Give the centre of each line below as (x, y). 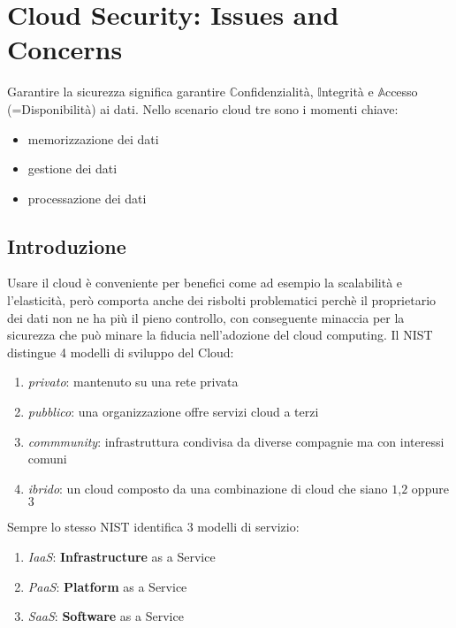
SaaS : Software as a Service (106, 616)
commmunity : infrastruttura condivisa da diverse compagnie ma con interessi (236, 441)
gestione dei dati (72, 168)
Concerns (65, 49)
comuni (47, 459)
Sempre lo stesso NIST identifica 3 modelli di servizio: (153, 527)
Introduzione (67, 245)
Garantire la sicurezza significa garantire (117, 92)
